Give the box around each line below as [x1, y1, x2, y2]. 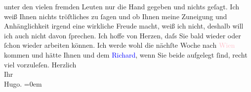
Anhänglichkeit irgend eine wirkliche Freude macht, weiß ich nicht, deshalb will [4, 21, 244, 31]
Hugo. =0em [4, 78, 42, 89]
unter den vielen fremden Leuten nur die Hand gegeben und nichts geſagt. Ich [4, 1, 240, 11]
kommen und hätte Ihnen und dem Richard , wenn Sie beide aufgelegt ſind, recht [4, 49, 248, 60]
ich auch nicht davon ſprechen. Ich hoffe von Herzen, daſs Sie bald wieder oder [4, 30, 241, 40]
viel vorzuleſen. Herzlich [4, 59, 77, 69]
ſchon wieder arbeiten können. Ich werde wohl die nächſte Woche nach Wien [4, 40, 235, 50]
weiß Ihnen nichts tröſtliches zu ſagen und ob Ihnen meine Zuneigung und [4, 11, 227, 21]
